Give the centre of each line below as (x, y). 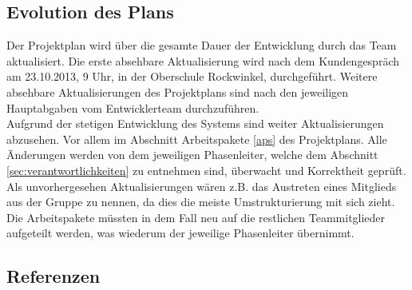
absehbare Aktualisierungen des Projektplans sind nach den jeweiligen (178, 91)
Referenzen (53, 276)
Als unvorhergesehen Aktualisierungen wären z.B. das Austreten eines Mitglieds (202, 186)
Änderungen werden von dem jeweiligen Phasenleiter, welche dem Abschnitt (192, 155)
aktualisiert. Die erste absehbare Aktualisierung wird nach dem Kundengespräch (203, 60)
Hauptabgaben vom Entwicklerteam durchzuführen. (133, 107)
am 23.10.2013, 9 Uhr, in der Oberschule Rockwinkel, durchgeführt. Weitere (192, 76)
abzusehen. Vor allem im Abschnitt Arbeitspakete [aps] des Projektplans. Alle (197, 139)
